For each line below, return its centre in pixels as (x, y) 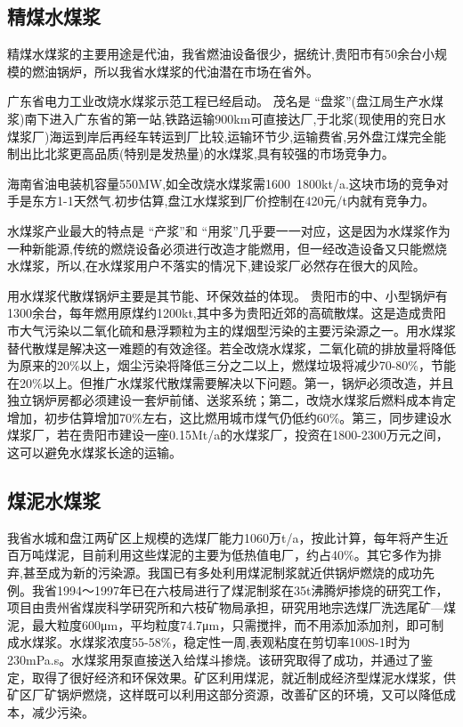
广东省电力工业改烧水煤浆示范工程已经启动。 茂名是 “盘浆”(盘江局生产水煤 (225, 101)
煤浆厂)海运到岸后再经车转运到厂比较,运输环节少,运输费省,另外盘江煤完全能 (227, 136)
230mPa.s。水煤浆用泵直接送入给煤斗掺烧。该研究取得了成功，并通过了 (214, 660)
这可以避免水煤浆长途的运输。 (94, 452)
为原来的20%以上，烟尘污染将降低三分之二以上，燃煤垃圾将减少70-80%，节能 (231, 365)
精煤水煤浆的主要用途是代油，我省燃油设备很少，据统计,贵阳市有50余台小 (221, 54)
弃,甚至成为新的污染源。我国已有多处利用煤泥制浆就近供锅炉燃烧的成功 (215, 573)
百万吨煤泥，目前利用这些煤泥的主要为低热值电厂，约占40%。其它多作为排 (224, 555)
